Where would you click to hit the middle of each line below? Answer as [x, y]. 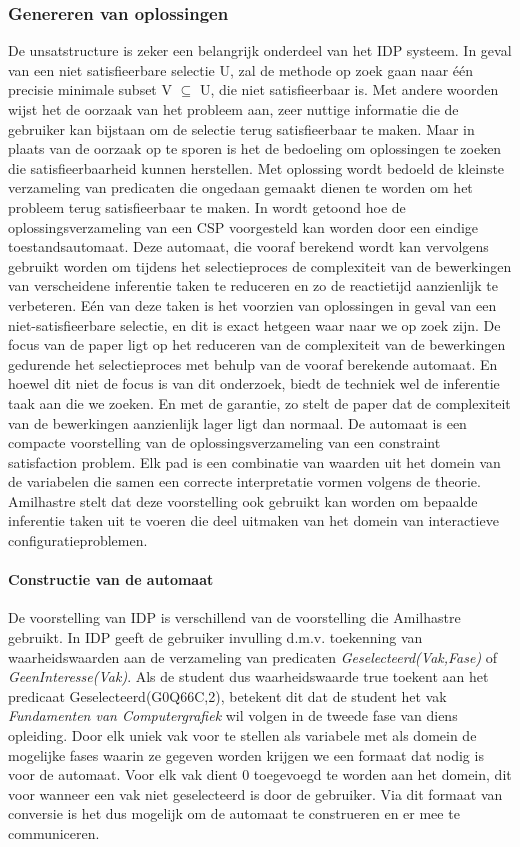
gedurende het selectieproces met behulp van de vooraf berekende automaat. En [253, 363]
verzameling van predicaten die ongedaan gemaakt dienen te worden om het [240, 187]
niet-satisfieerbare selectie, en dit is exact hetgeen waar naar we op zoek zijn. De [254, 324]
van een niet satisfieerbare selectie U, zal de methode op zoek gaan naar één [240, 69]
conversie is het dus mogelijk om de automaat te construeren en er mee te [234, 813]
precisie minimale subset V [90, 89]
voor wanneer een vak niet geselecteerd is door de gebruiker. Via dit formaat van [255, 793]
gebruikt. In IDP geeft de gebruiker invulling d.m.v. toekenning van [215, 637]
